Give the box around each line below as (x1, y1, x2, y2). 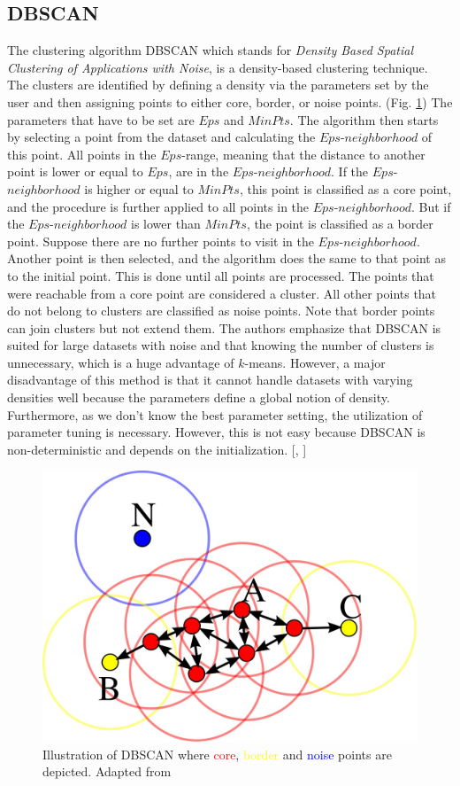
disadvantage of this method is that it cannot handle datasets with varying (7, 370, 413, 389)
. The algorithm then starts (289, 110, 439, 128)
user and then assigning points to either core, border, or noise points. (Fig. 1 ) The (7, 92, 453, 111)
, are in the (168, 162, 229, 181)
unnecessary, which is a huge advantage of (7, 353, 234, 371)
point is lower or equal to (7, 162, 143, 181)
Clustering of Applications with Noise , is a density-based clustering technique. (7, 58, 428, 76)
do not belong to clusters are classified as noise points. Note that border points (7, 301, 435, 320)
